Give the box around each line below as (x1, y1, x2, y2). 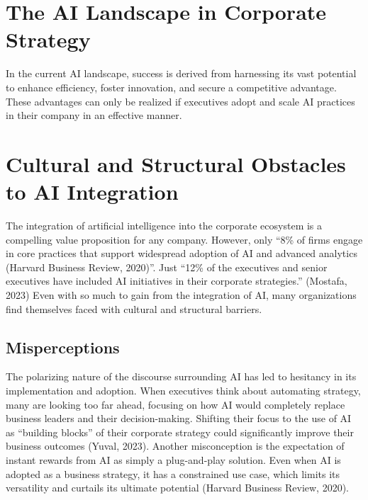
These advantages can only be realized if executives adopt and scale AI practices (6, 93, 355, 108)
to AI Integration (6, 177, 179, 206)
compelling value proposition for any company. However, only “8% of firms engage (6, 232, 363, 246)
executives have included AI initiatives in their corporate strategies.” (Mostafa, (6, 273, 347, 288)
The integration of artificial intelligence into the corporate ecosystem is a (6, 218, 323, 232)
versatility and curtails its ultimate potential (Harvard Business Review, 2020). (6, 480, 350, 495)
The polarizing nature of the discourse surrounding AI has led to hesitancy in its (6, 369, 357, 384)
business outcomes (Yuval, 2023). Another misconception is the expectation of (6, 438, 345, 453)
